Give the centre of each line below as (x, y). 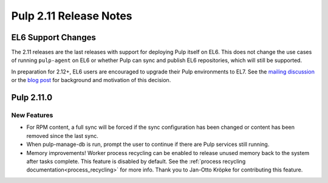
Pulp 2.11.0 (32, 98)
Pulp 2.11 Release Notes (72, 16)
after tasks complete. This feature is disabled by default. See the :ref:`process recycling (136, 161)
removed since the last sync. (62, 136)
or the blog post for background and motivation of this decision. (91, 80)
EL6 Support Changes (54, 37)
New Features (32, 116)
